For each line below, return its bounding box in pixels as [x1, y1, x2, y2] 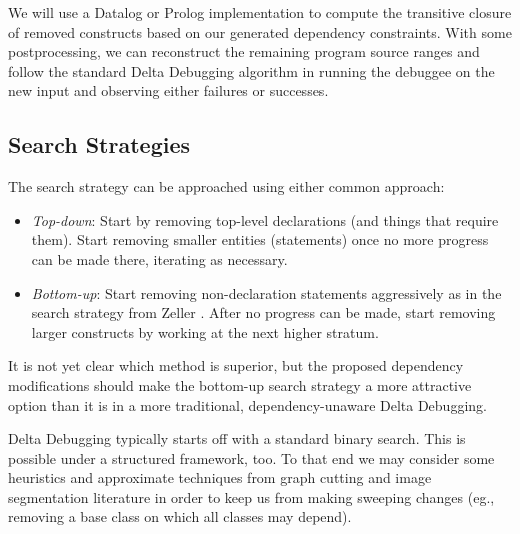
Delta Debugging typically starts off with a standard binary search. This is [8, 428, 466, 449]
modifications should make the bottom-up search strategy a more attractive [8, 374, 472, 395]
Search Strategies [8, 129, 191, 160]
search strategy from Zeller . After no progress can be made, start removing [31, 302, 496, 323]
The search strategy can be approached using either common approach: [8, 176, 445, 197]
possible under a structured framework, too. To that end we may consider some [8, 447, 495, 468]
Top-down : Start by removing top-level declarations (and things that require [31, 209, 499, 230]
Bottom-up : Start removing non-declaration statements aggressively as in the [31, 282, 502, 303]
